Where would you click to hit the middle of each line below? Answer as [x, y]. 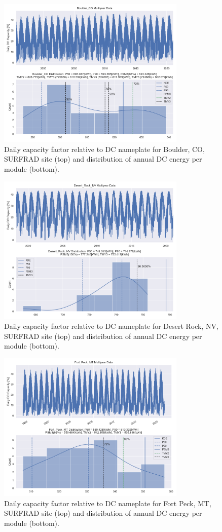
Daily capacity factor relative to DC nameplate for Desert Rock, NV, [111, 326]
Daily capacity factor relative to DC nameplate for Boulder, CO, [104, 149]
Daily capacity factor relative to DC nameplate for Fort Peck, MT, [108, 503]
